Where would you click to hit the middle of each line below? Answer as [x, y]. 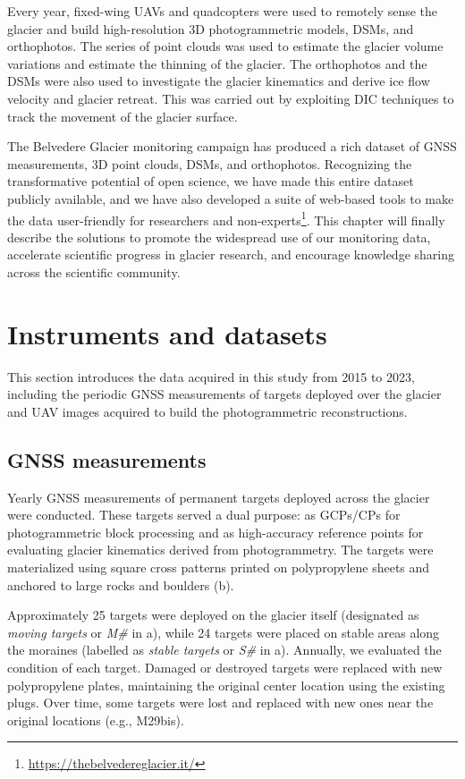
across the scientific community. [94, 271]
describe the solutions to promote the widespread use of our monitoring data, [219, 237]
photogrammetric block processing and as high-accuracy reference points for [216, 532]
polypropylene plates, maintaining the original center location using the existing [226, 685]
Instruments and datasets [167, 333]
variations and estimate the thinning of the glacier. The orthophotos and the [217, 63]
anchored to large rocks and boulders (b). [121, 584]
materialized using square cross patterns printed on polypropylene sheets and [219, 567]
